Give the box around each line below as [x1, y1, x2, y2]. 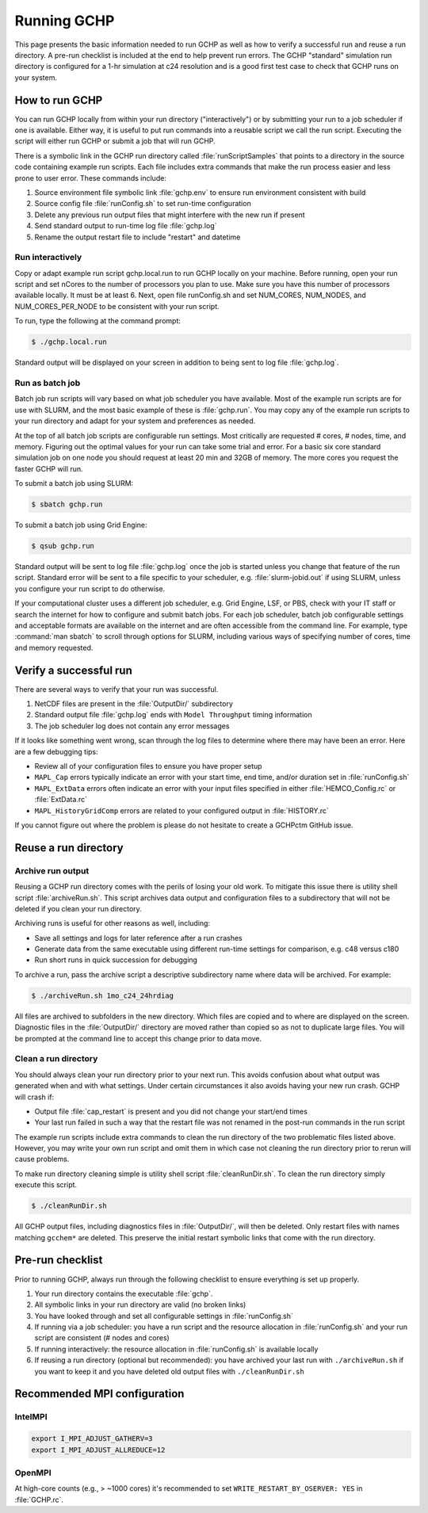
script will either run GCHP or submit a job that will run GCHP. [14, 136, 216, 146]
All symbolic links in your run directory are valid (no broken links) [34, 1300, 246, 1309]
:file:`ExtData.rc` [34, 795, 87, 804]
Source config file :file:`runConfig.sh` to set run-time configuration [34, 199, 251, 208]
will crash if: [14, 1092, 55, 1102]
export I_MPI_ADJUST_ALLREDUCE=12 [31, 1445, 166, 1454]
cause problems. [14, 1154, 70, 1164]
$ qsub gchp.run [31, 541, 95, 551]
